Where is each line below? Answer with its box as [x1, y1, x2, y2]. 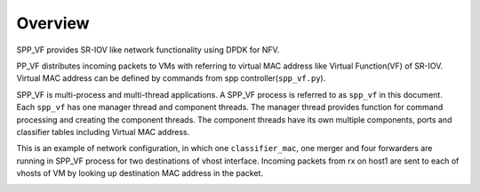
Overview [16, 13, 90, 33]
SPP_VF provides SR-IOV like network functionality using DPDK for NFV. [16, 44, 280, 55]
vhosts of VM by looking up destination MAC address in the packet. [16, 168, 264, 179]
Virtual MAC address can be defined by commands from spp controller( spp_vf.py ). [16, 73, 326, 84]
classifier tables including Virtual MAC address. [16, 126, 190, 137]
